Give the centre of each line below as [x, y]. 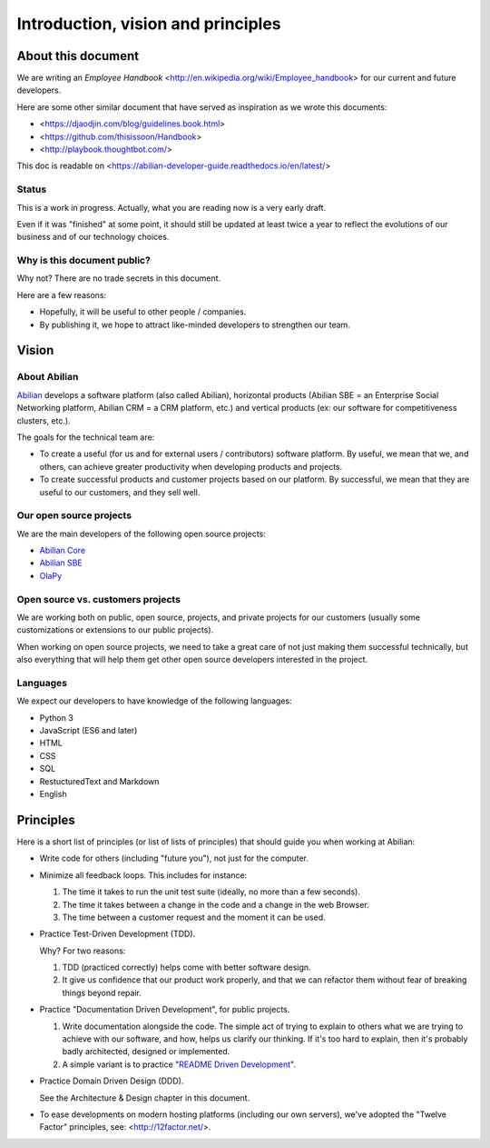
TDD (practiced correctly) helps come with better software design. [187, 967]
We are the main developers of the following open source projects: [142, 534]
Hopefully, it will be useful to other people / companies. [143, 312]
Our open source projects [74, 515]
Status [32, 189]
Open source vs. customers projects [99, 599]
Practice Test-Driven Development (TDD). [118, 934]
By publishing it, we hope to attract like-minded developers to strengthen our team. [195, 324]
